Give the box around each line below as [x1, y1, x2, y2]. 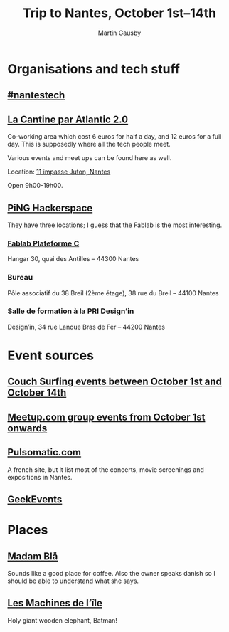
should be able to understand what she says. [7, 576, 139, 585]
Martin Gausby [97, 28, 142, 37]
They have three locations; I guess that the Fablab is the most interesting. [7, 221, 223, 229]
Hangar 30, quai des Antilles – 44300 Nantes [7, 255, 139, 263]
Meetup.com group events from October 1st [7, 411, 206, 423]
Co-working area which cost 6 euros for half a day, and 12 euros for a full [7, 132, 222, 141]
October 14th [7, 386, 67, 399]
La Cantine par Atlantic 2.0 [7, 113, 129, 125]
